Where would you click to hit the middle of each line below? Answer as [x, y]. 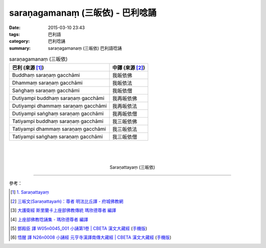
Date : [15, 28]
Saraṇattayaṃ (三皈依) [132, 167]
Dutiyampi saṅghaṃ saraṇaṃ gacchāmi [58, 114]
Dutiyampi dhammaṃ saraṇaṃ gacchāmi [59, 106]
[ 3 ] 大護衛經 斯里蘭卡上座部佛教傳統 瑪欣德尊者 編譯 [64, 210]
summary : [20, 48]
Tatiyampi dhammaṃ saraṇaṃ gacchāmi [59, 129]
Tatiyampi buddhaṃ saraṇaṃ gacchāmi [58, 122]
